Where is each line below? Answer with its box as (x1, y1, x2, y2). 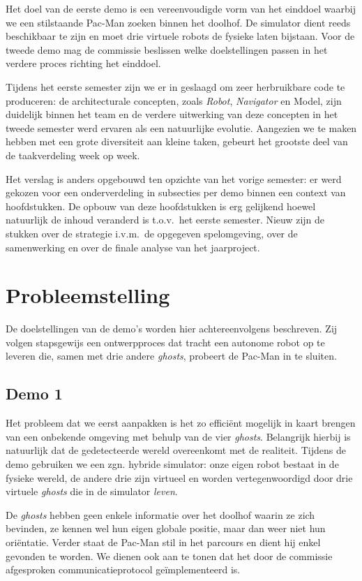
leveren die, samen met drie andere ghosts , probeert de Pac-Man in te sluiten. (6, 348, 337, 363)
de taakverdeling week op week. (6, 147, 140, 162)
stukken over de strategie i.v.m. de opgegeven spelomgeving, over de (6, 226, 298, 240)
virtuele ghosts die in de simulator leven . (6, 484, 178, 499)
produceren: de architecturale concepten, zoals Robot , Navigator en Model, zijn (6, 93, 342, 108)
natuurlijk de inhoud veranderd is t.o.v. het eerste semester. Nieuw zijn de (6, 212, 325, 227)
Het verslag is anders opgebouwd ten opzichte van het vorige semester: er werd (6, 171, 342, 186)
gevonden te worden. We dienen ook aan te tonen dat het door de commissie (6, 548, 333, 563)
